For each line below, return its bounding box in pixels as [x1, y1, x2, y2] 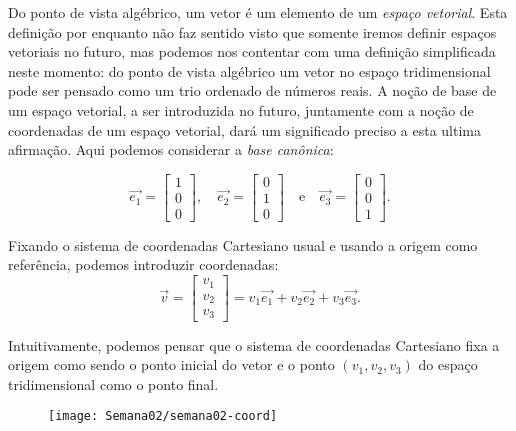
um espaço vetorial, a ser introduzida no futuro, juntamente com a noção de [8, 99, 474, 120]
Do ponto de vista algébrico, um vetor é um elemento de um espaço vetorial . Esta [8, 2, 508, 22]
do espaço [418, 354, 478, 375]
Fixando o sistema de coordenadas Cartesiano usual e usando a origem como [8, 234, 478, 255]
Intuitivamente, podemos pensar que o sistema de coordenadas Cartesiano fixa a [8, 334, 500, 355]
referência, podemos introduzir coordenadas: [8, 254, 279, 275]
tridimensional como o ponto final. [8, 373, 219, 394]
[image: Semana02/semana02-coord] [48, 409, 278, 424]
